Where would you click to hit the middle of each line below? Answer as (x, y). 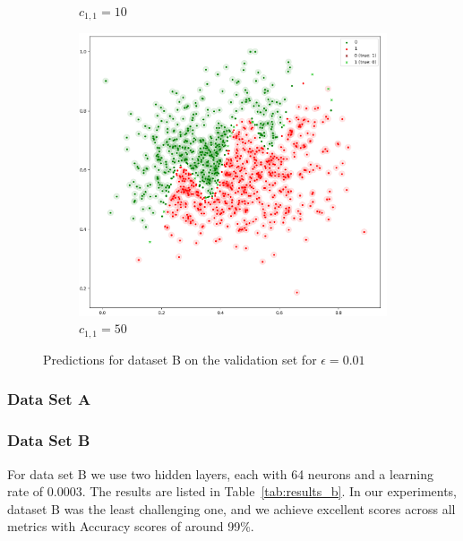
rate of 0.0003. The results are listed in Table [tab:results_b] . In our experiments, (232, 491)
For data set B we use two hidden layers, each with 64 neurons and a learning (221, 473)
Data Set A (49, 399)
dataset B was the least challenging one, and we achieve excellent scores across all (231, 508)
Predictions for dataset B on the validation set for (180, 359)
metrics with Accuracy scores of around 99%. (131, 526)
